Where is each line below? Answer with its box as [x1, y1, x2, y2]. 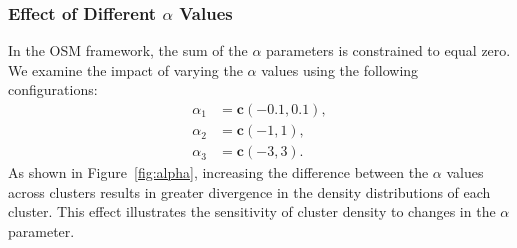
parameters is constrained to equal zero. [266, 40, 511, 61]
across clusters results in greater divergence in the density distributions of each [8, 181, 491, 202]
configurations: [8, 79, 98, 100]
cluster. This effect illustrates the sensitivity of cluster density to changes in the [8, 201, 496, 222]
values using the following [261, 59, 419, 80]
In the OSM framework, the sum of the [8, 40, 248, 61]
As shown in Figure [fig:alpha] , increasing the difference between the [8, 162, 429, 183]
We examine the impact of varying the [8, 59, 243, 80]
